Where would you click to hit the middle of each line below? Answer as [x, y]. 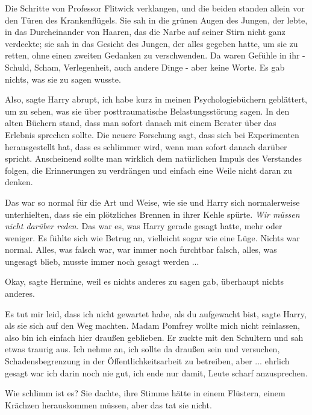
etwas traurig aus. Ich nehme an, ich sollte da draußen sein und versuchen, [142, 349]
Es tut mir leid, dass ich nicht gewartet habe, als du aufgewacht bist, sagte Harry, [156, 313]
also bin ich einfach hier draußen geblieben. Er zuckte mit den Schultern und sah [154, 337]
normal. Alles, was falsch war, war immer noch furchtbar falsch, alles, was [141, 249]
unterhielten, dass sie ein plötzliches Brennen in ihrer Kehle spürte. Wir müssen [152, 214]
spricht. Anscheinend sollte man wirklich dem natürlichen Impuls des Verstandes [154, 158]
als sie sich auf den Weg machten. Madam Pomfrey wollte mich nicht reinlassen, [152, 325]
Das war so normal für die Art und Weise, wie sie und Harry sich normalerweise [152, 202]
